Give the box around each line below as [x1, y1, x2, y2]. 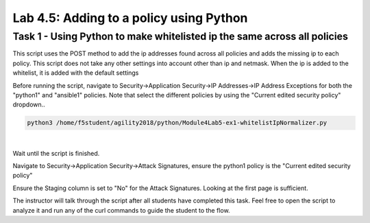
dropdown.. [12, 100, 46, 109]
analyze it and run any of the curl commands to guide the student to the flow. [12, 206, 230, 214]
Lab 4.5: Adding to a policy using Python [12, 10, 248, 25]
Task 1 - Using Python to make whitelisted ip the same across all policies [12, 30, 349, 43]
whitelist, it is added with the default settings [12, 69, 139, 77]
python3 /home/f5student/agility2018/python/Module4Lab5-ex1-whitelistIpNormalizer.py [27, 119, 328, 127]
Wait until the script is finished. [12, 149, 100, 157]
